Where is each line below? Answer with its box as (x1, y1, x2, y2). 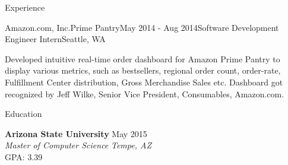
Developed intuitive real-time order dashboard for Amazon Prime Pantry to (5, 52, 280, 65)
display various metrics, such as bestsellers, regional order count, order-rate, (5, 64, 281, 77)
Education (5, 107, 42, 120)
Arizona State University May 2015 (5, 127, 147, 139)
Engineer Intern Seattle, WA (5, 33, 106, 45)
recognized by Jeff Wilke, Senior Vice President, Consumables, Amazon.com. (5, 87, 284, 100)
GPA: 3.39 (5, 150, 43, 163)
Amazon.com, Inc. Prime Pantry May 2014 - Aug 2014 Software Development (5, 21, 279, 33)
